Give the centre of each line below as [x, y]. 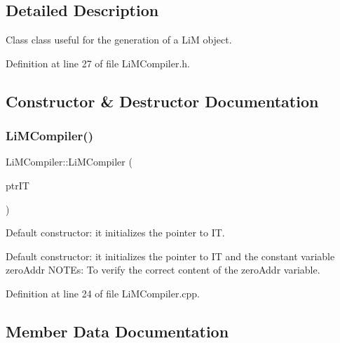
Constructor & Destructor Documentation [162, 101]
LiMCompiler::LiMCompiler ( [69, 162]
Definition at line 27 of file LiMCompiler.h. [98, 63]
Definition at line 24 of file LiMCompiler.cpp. [103, 293]
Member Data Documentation [117, 331]
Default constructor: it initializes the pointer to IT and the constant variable [170, 256]
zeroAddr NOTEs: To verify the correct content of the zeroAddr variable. [163, 270]
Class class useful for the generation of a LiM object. [119, 40]
